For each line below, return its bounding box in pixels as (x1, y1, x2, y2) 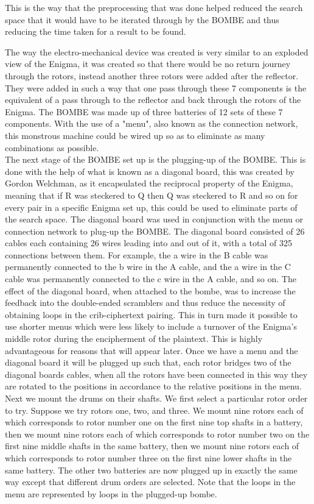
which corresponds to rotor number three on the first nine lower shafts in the (5, 451, 292, 464)
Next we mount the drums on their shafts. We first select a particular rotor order (5, 392, 308, 404)
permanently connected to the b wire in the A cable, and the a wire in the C (5, 260, 291, 273)
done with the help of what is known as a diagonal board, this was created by (5, 165, 295, 177)
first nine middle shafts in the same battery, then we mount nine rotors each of (5, 439, 299, 452)
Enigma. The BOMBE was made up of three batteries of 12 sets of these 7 (5, 105, 283, 118)
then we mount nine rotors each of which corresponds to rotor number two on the (5, 427, 310, 440)
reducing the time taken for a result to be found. (5, 25, 186, 38)
